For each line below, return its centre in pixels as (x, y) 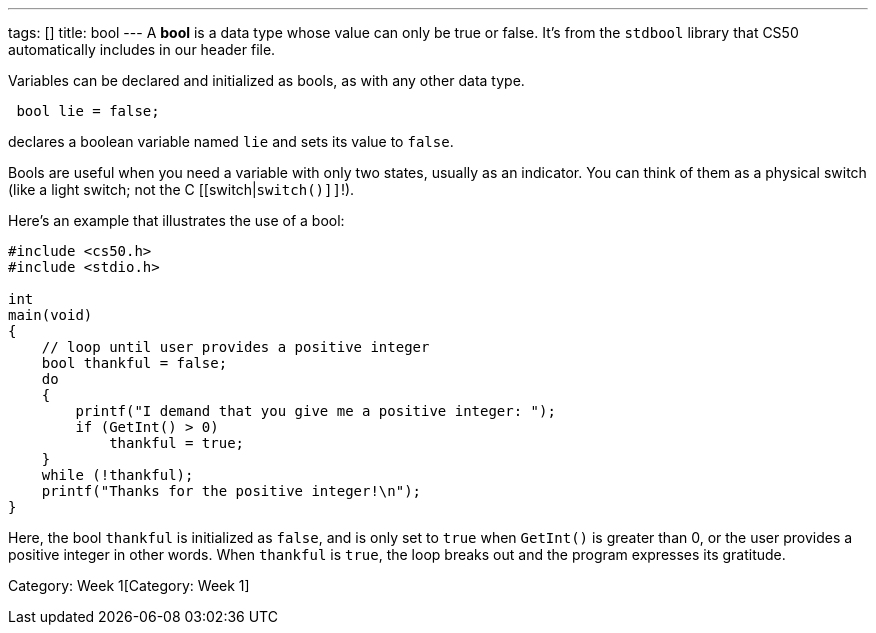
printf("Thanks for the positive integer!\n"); (231, 491)
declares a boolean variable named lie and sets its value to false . (231, 141)
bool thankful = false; (134, 363)
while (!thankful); (117, 475)
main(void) (50, 315)
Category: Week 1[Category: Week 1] (129, 585)
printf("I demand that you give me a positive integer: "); (315, 411)
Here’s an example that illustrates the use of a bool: (176, 220)
